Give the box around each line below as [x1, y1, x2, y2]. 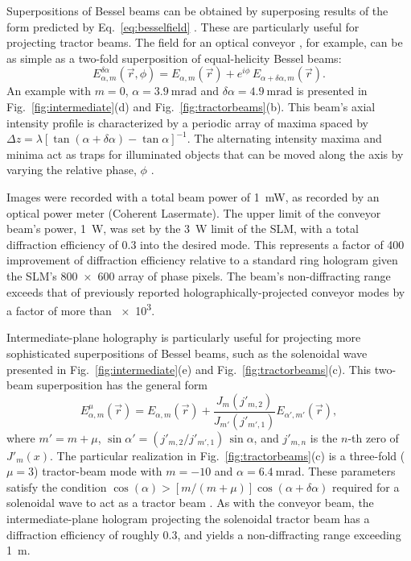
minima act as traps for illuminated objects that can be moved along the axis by [6, 145, 404, 162]
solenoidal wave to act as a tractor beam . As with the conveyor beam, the [6, 494, 374, 511]
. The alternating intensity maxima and [187, 130, 382, 147]
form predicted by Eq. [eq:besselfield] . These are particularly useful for [6, 18, 360, 35]
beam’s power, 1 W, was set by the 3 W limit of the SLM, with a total [6, 220, 359, 237]
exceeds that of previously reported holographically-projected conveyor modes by [6, 283, 405, 300]
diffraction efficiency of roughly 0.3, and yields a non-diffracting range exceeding [6, 526, 401, 542]
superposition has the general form [36, 376, 208, 393]
